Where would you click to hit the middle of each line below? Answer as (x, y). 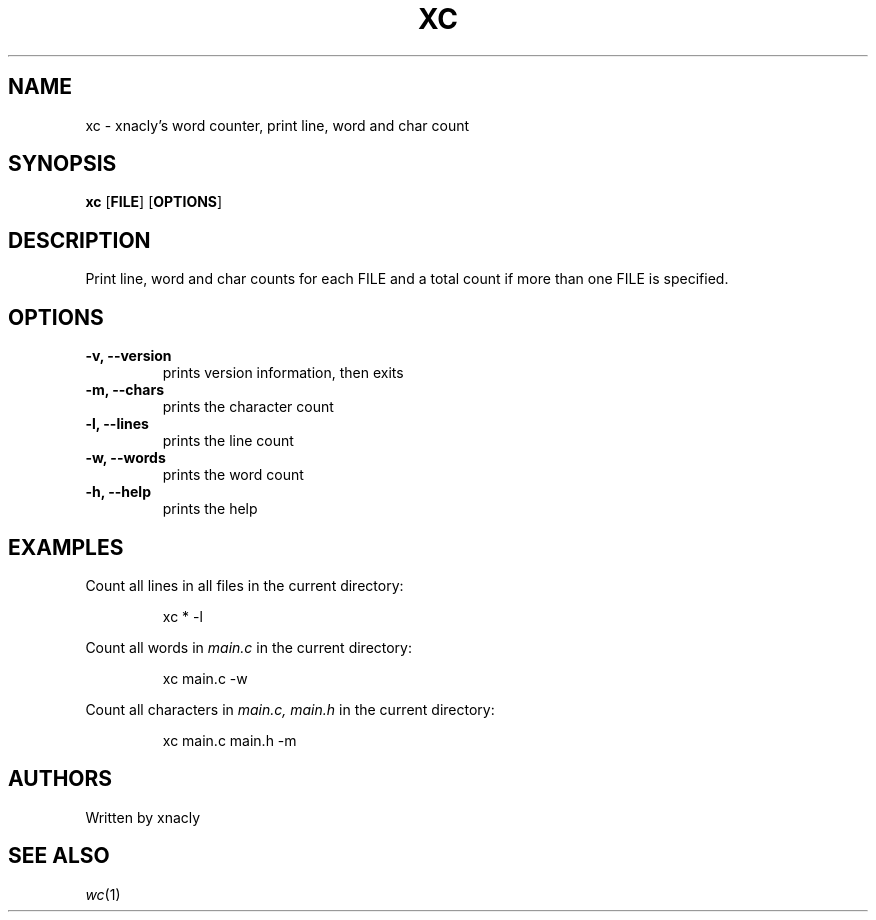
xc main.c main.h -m (229, 740)
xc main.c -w (205, 678)
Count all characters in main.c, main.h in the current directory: (290, 709)
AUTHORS (60, 779)
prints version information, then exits (283, 373)
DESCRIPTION (79, 240)
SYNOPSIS (62, 164)
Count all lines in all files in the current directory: (244, 585)
